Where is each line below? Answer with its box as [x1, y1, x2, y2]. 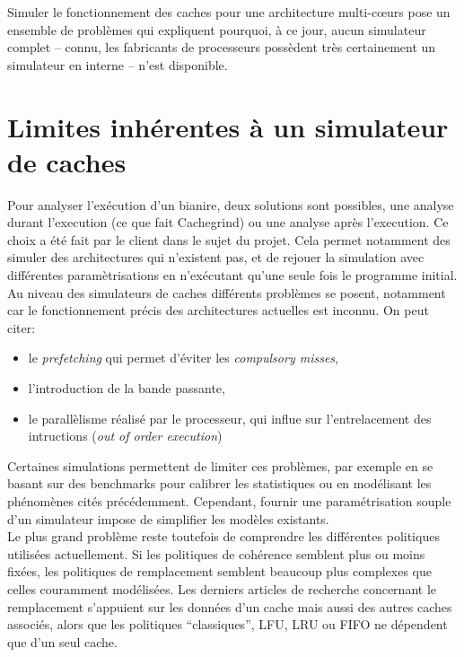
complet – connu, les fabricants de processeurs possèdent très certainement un [7, 38, 436, 57]
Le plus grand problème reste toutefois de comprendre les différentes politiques [7, 527, 440, 546]
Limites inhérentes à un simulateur [7, 108, 449, 145]
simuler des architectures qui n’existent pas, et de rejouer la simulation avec [7, 248, 425, 267]
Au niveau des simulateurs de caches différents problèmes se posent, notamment [7, 283, 446, 302]
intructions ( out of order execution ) [28, 426, 223, 445]
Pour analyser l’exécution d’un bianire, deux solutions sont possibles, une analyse [7, 195, 454, 214]
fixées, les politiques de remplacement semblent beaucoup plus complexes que [7, 562, 432, 581]
